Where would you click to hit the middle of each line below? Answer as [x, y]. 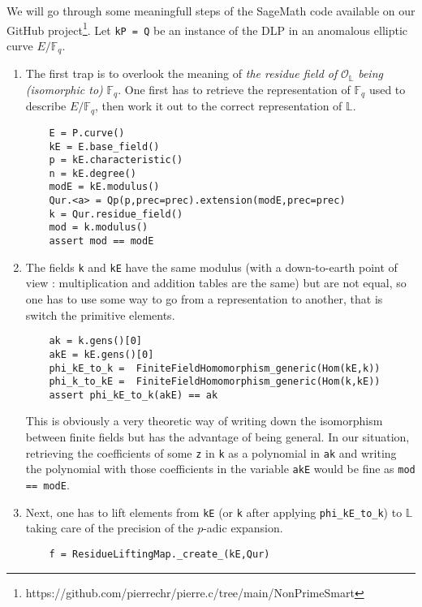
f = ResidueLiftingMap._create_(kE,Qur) [159, 554]
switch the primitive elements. [100, 314]
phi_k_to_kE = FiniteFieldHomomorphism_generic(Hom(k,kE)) [215, 382]
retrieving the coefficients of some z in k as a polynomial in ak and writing [211, 452]
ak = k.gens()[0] [95, 341]
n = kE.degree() [93, 173]
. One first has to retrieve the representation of [234, 89]
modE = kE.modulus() [104, 187]
